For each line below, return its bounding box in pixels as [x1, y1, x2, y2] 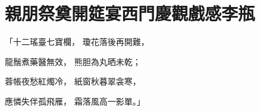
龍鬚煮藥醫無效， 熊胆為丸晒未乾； [5, 55, 141, 67]
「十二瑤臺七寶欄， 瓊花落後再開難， [5, 35, 149, 48]
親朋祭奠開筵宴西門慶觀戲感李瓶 [5, 1, 255, 25]
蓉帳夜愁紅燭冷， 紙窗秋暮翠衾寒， [5, 75, 141, 87]
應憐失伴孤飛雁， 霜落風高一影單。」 [5, 94, 145, 107]
